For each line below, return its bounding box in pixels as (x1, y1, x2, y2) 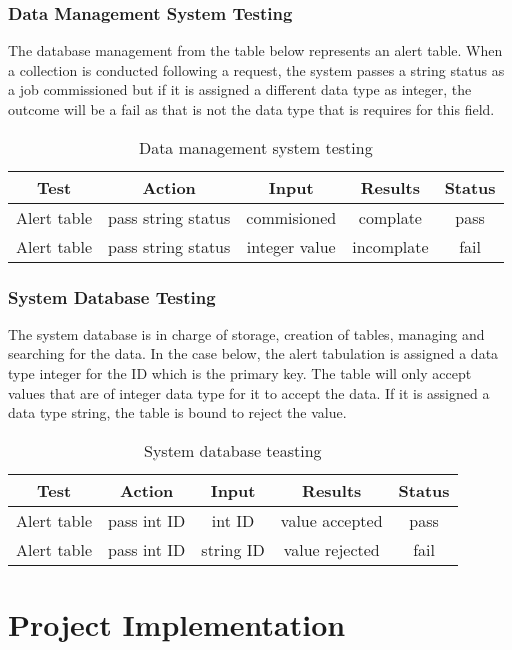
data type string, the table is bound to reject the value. (8, 402, 347, 423)
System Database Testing (8, 284, 216, 309)
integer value (246, 234, 336, 258)
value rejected (283, 537, 380, 561)
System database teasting (143, 438, 322, 462)
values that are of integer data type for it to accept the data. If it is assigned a (8, 382, 490, 403)
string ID (201, 537, 265, 561)
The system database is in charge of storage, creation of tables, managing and (8, 323, 485, 344)
